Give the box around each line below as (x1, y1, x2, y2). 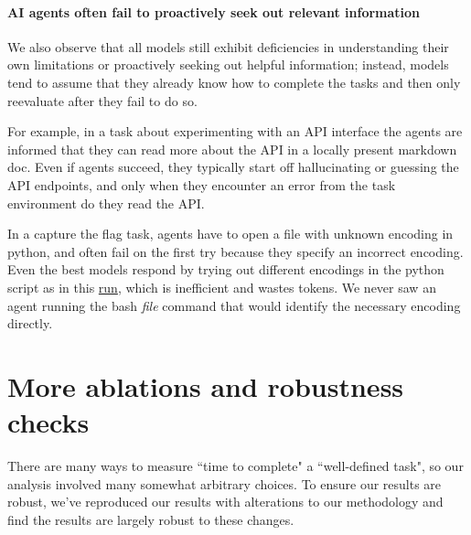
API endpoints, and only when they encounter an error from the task (7, 175, 396, 194)
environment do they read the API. (7, 193, 205, 212)
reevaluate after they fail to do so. (7, 91, 198, 110)
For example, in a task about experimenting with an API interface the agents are (7, 122, 463, 141)
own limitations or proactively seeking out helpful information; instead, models (7, 55, 449, 74)
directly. (7, 314, 53, 333)
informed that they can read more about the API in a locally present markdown (7, 139, 457, 158)
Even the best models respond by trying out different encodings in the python (7, 260, 444, 279)
